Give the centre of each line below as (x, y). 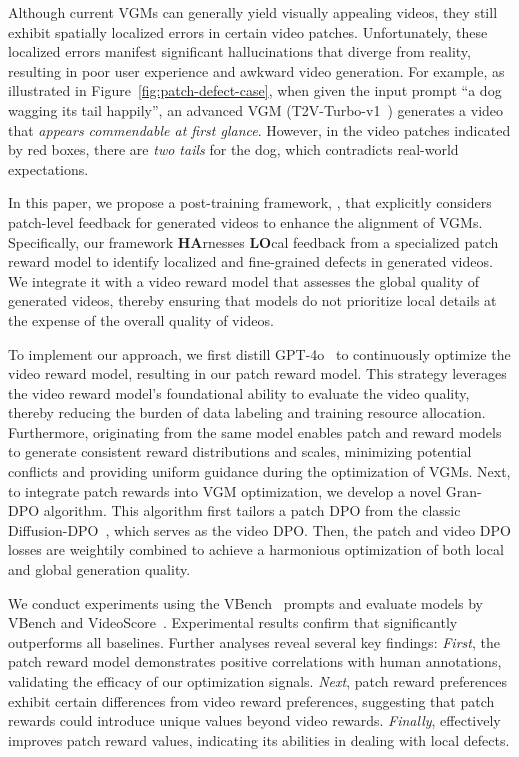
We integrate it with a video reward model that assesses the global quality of (244, 280)
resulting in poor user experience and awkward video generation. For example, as (256, 70)
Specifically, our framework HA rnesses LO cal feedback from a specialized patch (253, 241)
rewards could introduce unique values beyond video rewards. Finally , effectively (254, 720)
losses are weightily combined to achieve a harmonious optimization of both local (256, 549)
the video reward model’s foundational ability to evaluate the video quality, (239, 392)
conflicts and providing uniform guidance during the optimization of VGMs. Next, (259, 471)
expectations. (48, 168)
